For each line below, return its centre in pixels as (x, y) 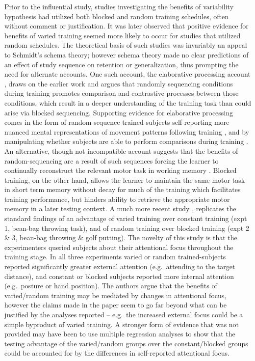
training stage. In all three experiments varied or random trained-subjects (115, 257)
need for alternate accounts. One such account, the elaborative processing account (127, 74)
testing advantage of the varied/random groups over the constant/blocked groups (126, 343)
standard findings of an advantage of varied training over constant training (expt (126, 218)
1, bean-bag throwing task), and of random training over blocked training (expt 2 (127, 228)
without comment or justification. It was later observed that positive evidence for (127, 26)
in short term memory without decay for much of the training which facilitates (123, 189)
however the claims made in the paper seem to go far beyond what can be (115, 305)
